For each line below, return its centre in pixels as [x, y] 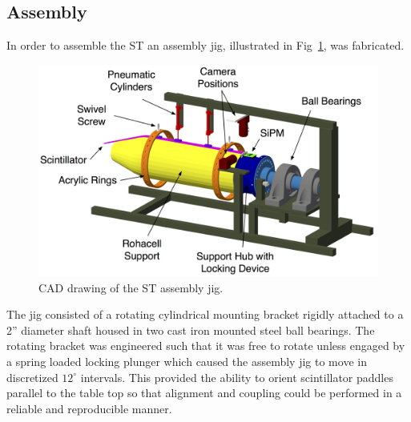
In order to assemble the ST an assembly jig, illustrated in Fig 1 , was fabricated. [205, 45]
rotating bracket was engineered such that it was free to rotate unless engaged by [206, 346]
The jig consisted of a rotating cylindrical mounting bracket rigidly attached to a [205, 314]
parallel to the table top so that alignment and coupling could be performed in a [204, 393]
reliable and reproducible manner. [89, 408]
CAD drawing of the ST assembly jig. [131, 287]
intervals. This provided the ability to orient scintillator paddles [237, 377]
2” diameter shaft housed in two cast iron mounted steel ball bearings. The [191, 330]
